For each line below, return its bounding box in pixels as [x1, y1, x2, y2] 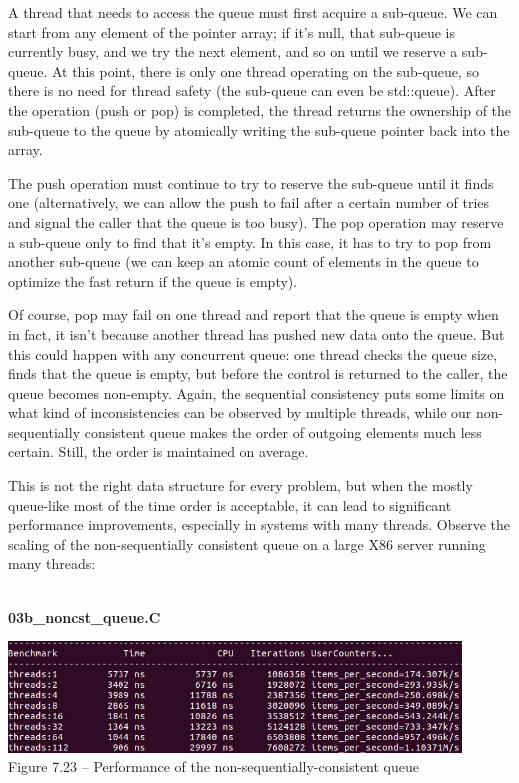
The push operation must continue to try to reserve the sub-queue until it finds [8, 172, 494, 193]
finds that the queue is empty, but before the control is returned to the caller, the [8, 363, 508, 384]
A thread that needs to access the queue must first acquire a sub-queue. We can [8, 2, 498, 22]
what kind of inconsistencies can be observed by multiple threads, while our [8, 402, 472, 423]
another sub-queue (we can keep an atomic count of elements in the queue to [8, 251, 479, 272]
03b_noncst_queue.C [8, 606, 161, 627]
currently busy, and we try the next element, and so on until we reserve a [8, 41, 458, 62]
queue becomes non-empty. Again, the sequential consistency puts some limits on [8, 382, 505, 403]
